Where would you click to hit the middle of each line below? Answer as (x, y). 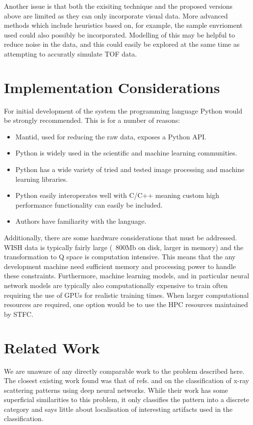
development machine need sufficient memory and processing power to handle (120, 266)
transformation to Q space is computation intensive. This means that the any (120, 257)
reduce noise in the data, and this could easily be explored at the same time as (122, 44)
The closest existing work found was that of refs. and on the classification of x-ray (126, 380)
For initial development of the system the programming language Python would (123, 110)
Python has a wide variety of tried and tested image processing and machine (130, 169)
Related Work (52, 347)
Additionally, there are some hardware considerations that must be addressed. (121, 238)
